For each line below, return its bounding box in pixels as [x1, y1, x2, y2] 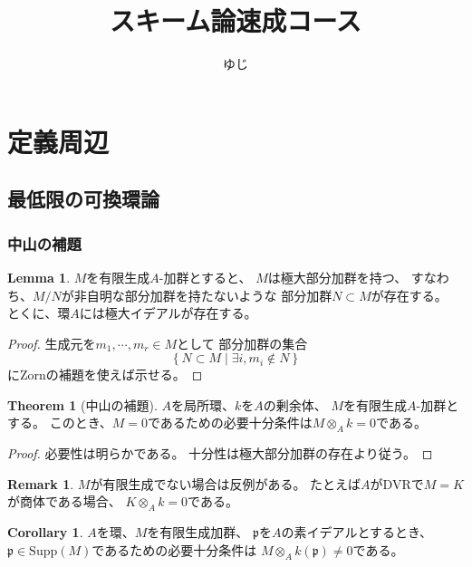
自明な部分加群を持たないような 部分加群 [86, 285, 332, 304]
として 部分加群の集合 [177, 333, 308, 352]
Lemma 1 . [7, 267, 71, 286]
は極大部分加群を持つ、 [267, 267, 408, 286]
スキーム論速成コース [110, 2, 361, 39]
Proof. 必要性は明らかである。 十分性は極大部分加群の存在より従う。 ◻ [7, 444, 433, 463]
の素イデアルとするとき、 [281, 523, 432, 542]
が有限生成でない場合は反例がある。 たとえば [90, 474, 361, 493]
